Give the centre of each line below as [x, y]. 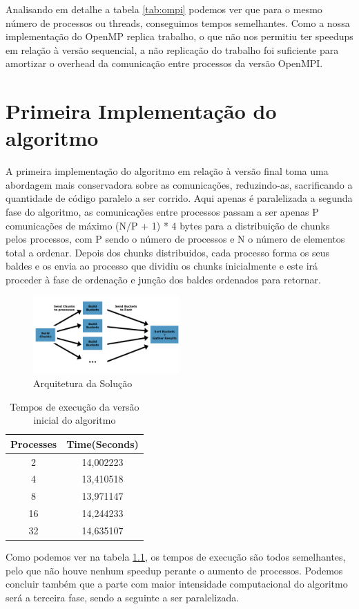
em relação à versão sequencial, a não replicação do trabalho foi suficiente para [172, 49]
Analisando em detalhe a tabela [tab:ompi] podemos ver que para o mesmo [164, 9]
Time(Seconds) [103, 443]
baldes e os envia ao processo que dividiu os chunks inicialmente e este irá [162, 266]
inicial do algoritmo [75, 420]
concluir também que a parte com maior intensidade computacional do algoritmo [177, 584]
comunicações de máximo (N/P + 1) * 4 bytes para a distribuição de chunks [168, 225]
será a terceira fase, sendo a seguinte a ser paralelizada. [123, 597]
